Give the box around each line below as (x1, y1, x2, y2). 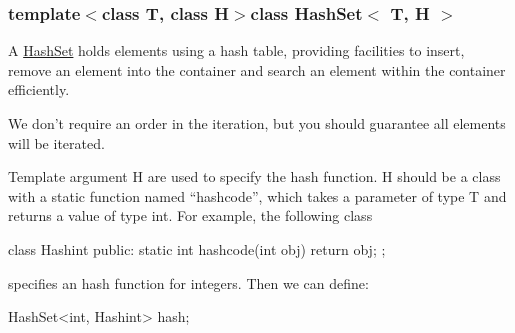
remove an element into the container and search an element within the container (8, 59, 506, 80)
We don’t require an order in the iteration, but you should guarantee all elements (8, 113, 506, 133)
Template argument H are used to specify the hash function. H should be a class (8, 166, 501, 187)
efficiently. (8, 79, 70, 100)
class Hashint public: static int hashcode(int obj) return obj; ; (8, 238, 386, 259)
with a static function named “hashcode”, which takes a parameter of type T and (8, 185, 507, 206)
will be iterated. (8, 132, 105, 153)
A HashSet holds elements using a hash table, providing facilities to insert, (8, 40, 465, 61)
